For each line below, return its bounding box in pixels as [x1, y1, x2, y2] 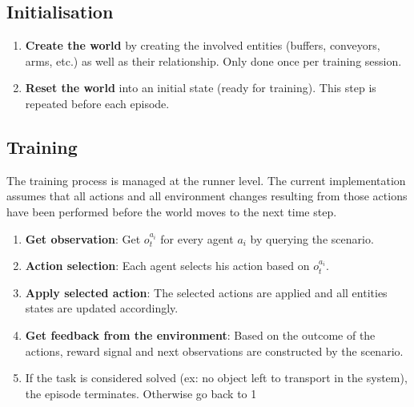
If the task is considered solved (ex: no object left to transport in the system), [25, 369, 408, 386]
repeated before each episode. [25, 95, 170, 111]
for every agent [160, 230, 234, 247]
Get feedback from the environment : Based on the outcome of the [25, 326, 376, 343]
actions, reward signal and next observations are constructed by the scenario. [25, 342, 404, 359]
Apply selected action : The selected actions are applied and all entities [25, 284, 388, 300]
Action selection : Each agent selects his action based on [25, 257, 310, 274]
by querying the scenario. [250, 230, 374, 247]
